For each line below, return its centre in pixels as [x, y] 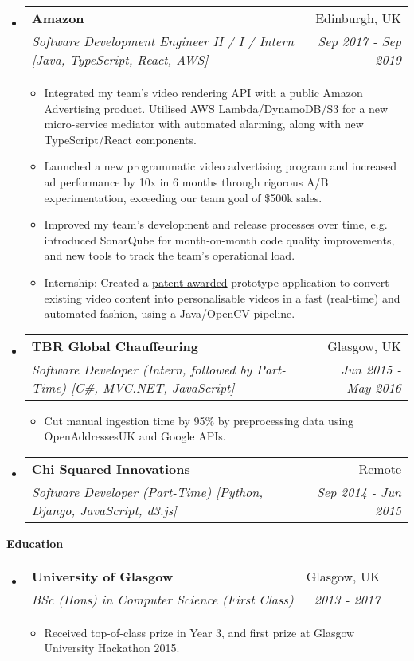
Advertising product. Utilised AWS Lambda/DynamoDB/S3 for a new [216, 108]
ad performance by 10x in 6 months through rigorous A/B [186, 181]
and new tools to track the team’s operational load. [170, 255]
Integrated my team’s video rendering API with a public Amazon [203, 92]
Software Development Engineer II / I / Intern [162, 41]
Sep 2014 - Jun [359, 491]
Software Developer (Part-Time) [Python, [147, 491]
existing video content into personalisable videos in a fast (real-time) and [222, 297]
